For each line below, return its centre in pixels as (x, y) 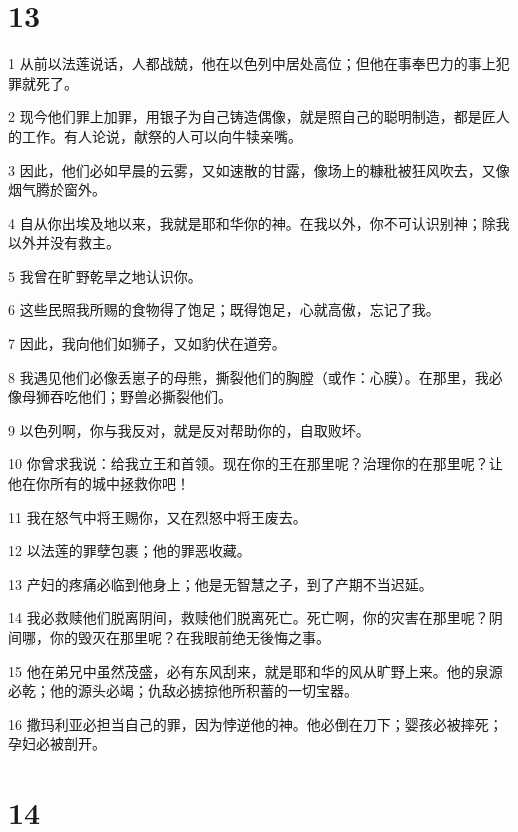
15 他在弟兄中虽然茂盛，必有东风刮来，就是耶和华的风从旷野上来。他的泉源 (255, 670)
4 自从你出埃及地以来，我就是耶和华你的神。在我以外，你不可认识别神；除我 (259, 222)
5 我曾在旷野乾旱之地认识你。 (105, 275)
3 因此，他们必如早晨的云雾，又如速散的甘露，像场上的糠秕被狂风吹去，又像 (259, 169)
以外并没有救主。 (64, 242)
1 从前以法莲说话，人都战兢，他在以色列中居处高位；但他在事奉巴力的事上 (252, 63)
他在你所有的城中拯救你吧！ (99, 483)
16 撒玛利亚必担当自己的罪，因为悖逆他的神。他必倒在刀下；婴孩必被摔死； (255, 723)
